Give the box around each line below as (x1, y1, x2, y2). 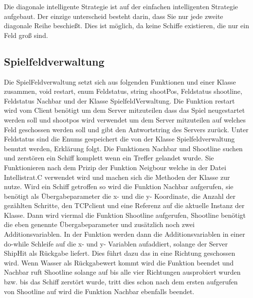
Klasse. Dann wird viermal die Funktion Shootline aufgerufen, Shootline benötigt (4, 210, 246, 220)
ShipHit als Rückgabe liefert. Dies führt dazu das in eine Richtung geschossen (4, 248, 235, 258)
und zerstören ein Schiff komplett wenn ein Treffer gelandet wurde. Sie (4, 153, 214, 163)
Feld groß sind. (4, 30, 48, 40)
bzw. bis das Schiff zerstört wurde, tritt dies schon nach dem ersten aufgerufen (4, 277, 238, 287)
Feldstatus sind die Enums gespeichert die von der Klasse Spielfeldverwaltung (4, 134, 235, 144)
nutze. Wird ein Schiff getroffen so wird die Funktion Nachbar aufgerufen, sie (4, 181, 234, 192)
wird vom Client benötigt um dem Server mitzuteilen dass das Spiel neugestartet (4, 105, 245, 115)
